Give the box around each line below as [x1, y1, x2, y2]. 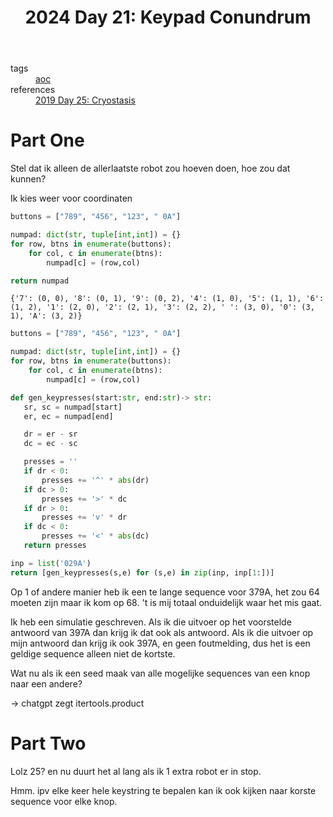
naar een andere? [10, 677, 83, 690]
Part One [10, 129, 85, 152]
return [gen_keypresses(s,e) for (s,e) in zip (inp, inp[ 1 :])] [10, 567, 275, 578]
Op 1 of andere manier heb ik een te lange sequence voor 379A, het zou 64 [10, 586, 320, 598]
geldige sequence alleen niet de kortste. [10, 647, 176, 660]
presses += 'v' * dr [41, 512, 128, 523]
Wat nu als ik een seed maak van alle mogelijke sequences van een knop [10, 667, 311, 679]
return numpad [10, 276, 70, 286]
